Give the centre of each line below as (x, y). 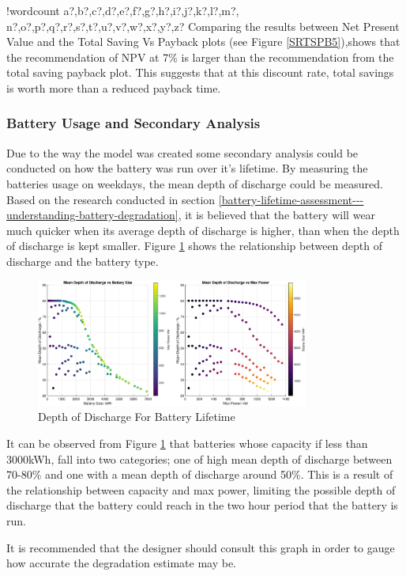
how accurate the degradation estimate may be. (122, 563)
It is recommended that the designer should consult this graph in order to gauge (201, 547)
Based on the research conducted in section (111, 199)
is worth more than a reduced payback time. (114, 87)
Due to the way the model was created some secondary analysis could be (182, 152)
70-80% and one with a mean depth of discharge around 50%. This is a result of (200, 474)
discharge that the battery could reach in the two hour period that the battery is (202, 505)
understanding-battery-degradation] (92, 215)
